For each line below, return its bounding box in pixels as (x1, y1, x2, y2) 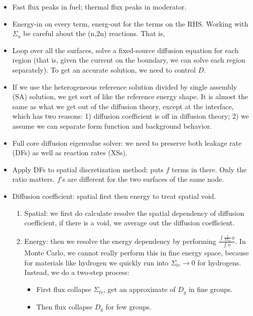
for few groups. (105, 301, 152, 311)
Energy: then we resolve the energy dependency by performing (24, 235, 216, 246)
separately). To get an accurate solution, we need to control (12, 64, 196, 75)
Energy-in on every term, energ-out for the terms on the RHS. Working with (12, 18, 248, 29)
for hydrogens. (197, 257, 241, 267)
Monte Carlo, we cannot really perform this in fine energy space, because (24, 247, 249, 258)
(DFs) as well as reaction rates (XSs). (12, 147, 128, 158)
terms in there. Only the (171, 164, 247, 174)
